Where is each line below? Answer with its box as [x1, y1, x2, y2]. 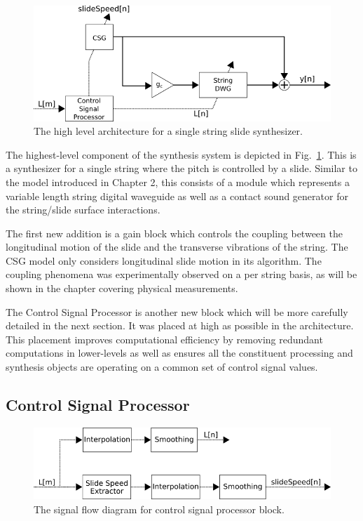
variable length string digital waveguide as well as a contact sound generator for [6, 188, 348, 203]
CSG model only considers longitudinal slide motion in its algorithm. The [6, 253, 322, 268]
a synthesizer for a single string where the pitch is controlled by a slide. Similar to [6, 161, 357, 176]
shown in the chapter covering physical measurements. [6, 281, 238, 296]
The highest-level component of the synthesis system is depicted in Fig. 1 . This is [6, 147, 357, 161]
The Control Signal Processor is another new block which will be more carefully [6, 304, 348, 319]
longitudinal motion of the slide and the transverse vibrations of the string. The [6, 239, 348, 254]
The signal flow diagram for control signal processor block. [34, 501, 285, 516]
